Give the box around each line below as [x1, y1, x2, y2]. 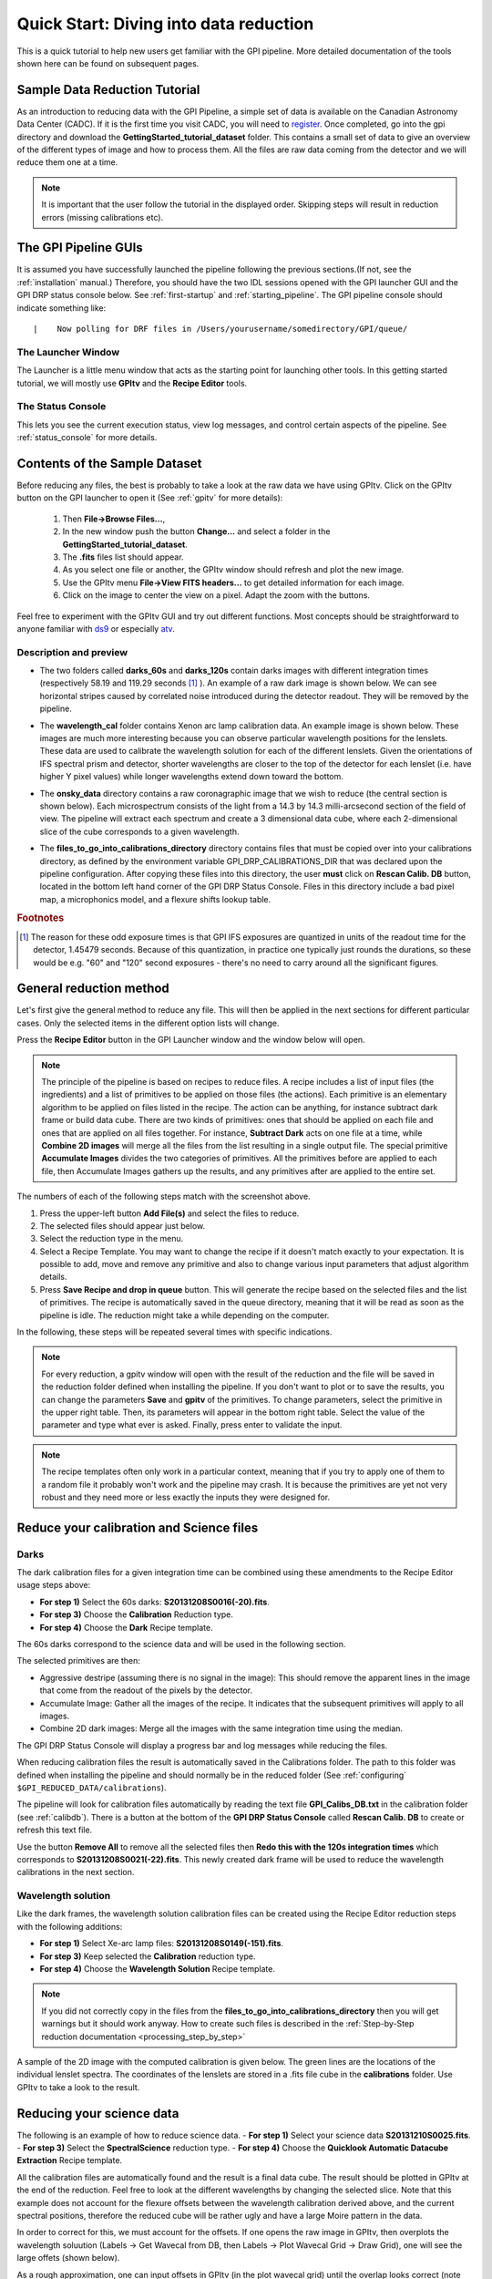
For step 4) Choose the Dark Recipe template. [39, 1622, 213, 1633]
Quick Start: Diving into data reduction [16, 14, 314, 34]
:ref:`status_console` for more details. [16, 432, 158, 443]
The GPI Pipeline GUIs [16, 240, 143, 255]
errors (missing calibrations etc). [41, 211, 164, 222]
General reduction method [16, 981, 170, 996]
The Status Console [16, 400, 107, 413]
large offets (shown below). [16, 2253, 120, 2264]
